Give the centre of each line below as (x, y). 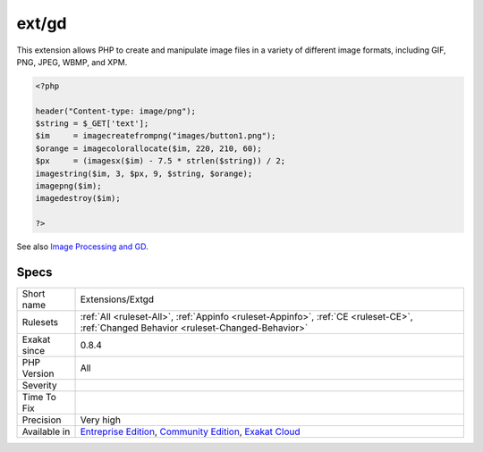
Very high (100, 420)
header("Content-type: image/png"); (116, 111)
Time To (39, 398)
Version (38, 373)
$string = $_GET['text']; (92, 124)
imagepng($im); (68, 186)
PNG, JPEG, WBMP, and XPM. (72, 62)
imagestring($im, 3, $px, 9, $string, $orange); (144, 173)
